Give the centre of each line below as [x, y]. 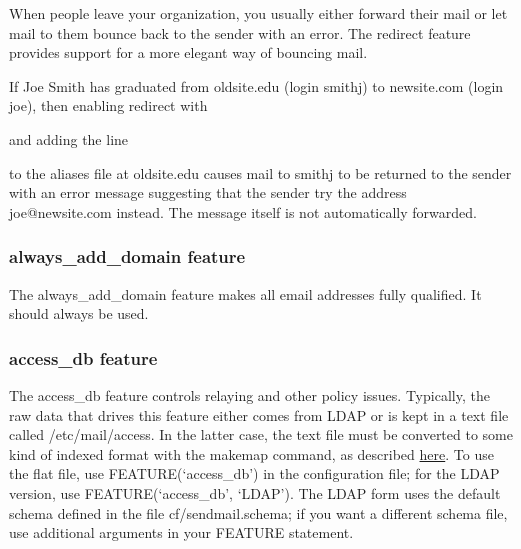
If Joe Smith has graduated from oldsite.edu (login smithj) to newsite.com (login [256, 85]
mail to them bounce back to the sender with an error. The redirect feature [240, 32]
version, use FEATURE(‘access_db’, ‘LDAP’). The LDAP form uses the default [255, 492]
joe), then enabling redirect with [108, 105]
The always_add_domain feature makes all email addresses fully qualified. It [245, 293]
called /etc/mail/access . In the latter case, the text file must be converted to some [261, 434]
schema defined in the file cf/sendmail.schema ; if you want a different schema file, [258, 512]
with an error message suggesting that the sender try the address [208, 192]
